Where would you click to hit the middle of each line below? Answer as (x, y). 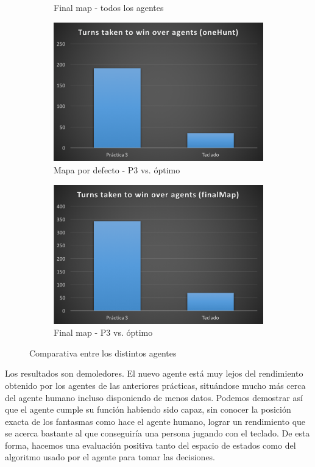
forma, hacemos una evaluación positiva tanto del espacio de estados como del (150, 445)
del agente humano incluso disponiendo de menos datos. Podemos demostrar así (154, 397)
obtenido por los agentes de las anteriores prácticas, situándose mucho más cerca (155, 385)
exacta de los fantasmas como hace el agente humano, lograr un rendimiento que (155, 421)
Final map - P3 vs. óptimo (103, 332)
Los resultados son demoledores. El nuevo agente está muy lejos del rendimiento (154, 373)
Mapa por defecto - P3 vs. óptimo (117, 169)
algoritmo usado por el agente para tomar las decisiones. (110, 457)
